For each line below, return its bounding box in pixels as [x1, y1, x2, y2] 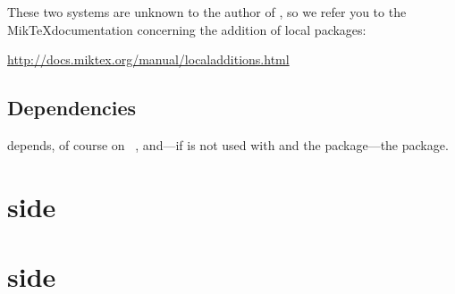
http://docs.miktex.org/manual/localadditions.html [7, 50, 290, 69]
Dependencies [7, 94, 137, 122]
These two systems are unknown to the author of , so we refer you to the [7, 3, 407, 21]
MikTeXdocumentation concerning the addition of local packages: [7, 20, 367, 38]
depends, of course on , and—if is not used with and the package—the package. [7, 135, 449, 154]
